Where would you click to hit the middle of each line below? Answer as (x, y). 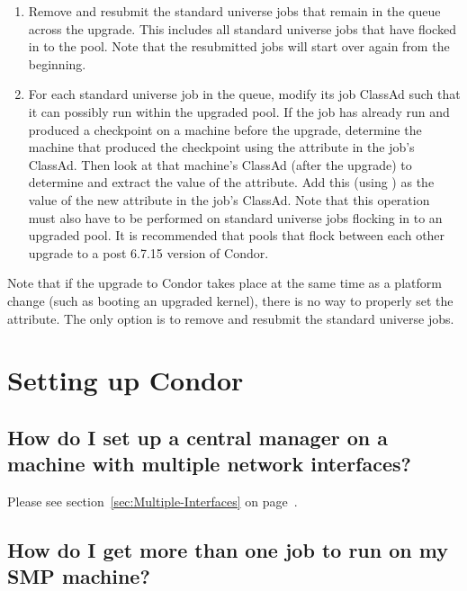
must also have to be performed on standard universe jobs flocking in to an (235, 217)
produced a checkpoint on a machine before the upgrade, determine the (225, 129)
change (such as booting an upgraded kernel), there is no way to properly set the (230, 300)
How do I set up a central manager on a (198, 437)
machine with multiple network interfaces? (209, 464)
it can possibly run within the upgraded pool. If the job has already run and (239, 111)
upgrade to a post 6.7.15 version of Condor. (148, 252)
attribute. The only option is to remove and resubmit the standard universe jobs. (231, 318)
